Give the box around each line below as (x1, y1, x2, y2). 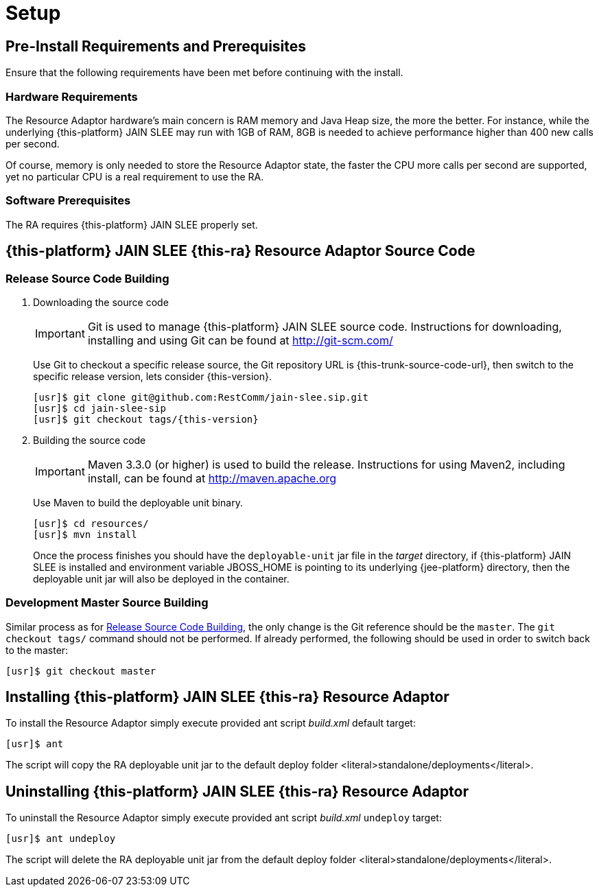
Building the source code (33, 434, 146, 446)
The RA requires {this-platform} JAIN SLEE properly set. (5, 218, 258, 231)
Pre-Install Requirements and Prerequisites (5, 37, 307, 55)
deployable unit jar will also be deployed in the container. (33, 572, 290, 585)
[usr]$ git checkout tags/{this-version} (33, 413, 259, 425)
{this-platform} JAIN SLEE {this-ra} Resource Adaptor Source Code (5, 242, 475, 260)
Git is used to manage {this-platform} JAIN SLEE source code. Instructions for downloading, (87, 319, 562, 333)
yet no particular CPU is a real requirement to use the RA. (5, 170, 264, 183)
